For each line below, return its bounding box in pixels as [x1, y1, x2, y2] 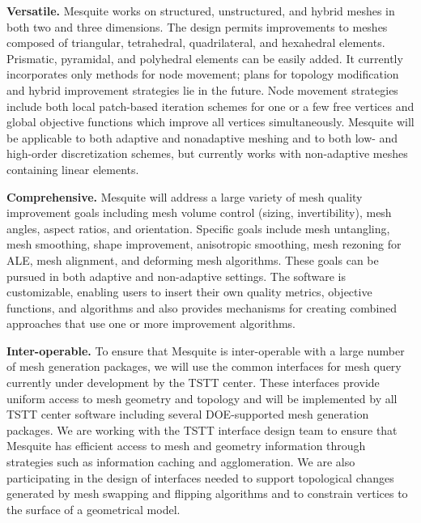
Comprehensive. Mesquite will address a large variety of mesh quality [6, 188, 363, 205]
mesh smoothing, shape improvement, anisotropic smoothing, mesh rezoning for [6, 236, 402, 253]
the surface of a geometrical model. [6, 500, 181, 517]
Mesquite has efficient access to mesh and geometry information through [6, 437, 366, 454]
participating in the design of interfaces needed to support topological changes [6, 469, 394, 486]
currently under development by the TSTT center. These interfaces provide [6, 374, 380, 391]
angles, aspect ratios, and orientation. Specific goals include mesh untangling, [6, 219, 390, 236]
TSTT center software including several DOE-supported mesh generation [6, 406, 369, 423]
